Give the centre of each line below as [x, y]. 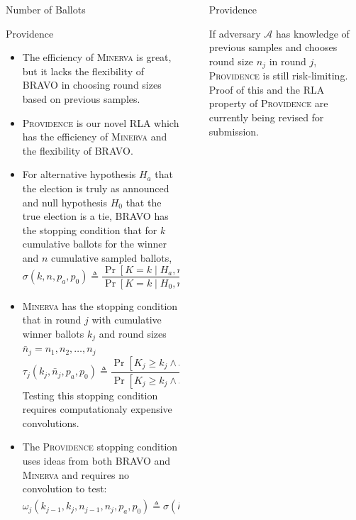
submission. [234, 131]
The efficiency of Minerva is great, [97, 57]
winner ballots [53, 333]
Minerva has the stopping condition [100, 305]
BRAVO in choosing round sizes [92, 85]
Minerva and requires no [76, 474]
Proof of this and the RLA [267, 89]
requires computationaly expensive [97, 409]
